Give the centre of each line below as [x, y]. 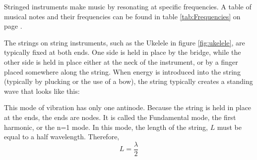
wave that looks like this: [42, 91]
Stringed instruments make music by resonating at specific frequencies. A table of [128, 6]
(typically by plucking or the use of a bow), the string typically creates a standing [128, 81]
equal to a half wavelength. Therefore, [62, 137]
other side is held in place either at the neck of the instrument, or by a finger [121, 61]
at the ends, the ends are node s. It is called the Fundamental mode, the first [120, 117]
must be [229, 127]
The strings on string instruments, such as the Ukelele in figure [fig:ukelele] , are [125, 42]
